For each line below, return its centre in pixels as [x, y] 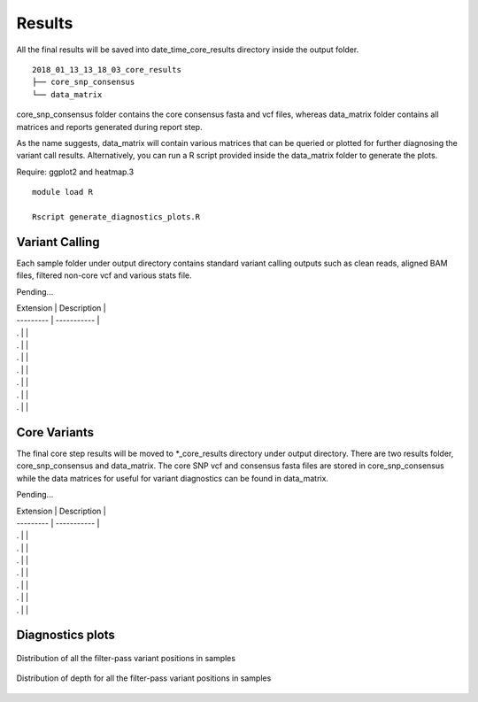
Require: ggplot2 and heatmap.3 [75, 172]
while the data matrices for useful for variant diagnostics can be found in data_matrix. [173, 478]
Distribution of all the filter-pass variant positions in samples [126, 659]
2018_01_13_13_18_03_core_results [107, 69]
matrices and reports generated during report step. [109, 127]
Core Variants [55, 432]
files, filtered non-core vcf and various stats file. [104, 275]
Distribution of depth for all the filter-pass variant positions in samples [144, 678]
